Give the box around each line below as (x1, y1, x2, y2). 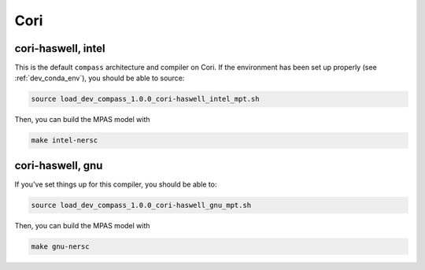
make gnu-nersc (31, 242, 90, 251)
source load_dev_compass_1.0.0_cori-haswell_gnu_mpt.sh (31, 201, 252, 209)
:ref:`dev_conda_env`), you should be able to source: (14, 73, 185, 83)
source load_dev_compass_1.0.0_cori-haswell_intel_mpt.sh (31, 94, 260, 104)
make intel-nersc (31, 136, 98, 145)
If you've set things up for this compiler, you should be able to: (14, 179, 217, 189)
